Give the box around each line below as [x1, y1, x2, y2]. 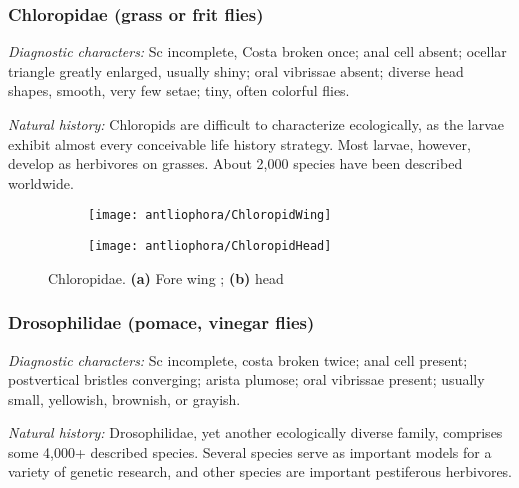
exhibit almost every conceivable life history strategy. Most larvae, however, [8, 133, 471, 154]
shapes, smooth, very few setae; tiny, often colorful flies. [8, 80, 350, 101]
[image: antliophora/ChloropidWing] [88, 208, 332, 223]
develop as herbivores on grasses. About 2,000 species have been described [8, 153, 463, 174]
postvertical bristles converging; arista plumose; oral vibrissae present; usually [8, 369, 485, 390]
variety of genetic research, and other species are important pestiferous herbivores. [8, 461, 513, 482]
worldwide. [8, 172, 74, 193]
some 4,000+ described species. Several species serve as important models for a [8, 441, 492, 462]
